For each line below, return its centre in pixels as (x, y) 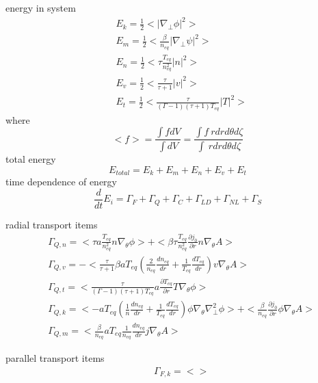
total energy (31, 159)
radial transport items (52, 225)
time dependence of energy (61, 182)
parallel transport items (55, 358)
